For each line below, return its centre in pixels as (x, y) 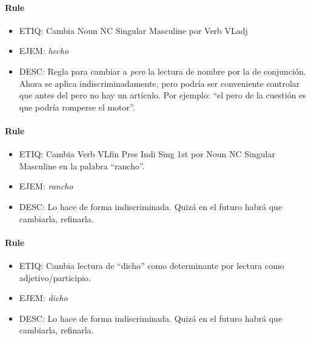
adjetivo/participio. (55, 277)
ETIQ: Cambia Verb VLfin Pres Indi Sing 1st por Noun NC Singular (147, 154)
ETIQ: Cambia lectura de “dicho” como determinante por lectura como (152, 265)
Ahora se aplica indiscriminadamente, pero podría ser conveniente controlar (159, 83)
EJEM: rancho (46, 186)
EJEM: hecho (44, 51)
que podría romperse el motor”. (77, 107)
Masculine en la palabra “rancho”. (82, 165)
